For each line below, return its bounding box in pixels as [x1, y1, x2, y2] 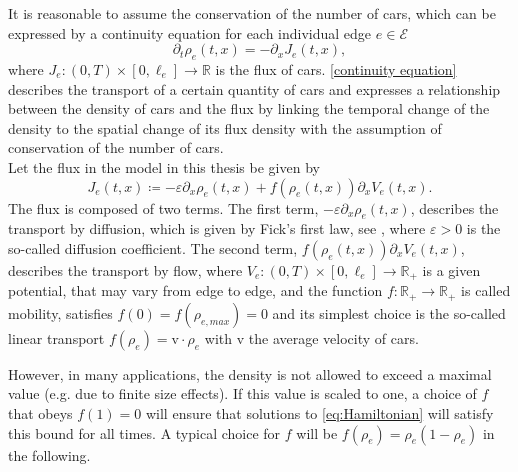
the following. [8, 444, 91, 465]
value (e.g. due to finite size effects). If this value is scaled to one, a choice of [8, 383, 477, 404]
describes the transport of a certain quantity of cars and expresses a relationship [8, 78, 501, 99]
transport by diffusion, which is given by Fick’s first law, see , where [8, 218, 426, 239]
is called [461, 280, 511, 301]
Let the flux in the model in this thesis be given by [8, 156, 320, 177]
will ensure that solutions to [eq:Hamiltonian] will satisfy [145, 403, 494, 424]
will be [296, 422, 338, 443]
